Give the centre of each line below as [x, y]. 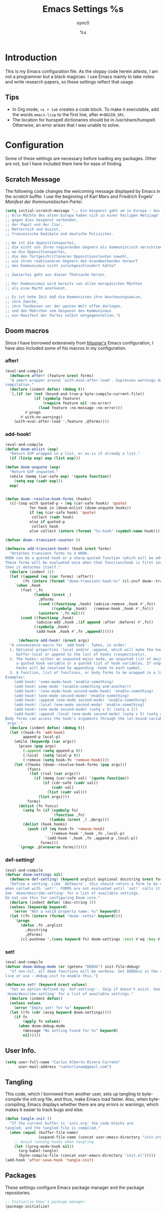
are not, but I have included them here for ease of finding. [64, 164]
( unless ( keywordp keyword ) [39, 907]
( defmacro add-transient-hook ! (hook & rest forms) [58, 549]
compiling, [16, 1104]
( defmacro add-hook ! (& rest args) [54, 641]
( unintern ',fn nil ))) [62, 613]
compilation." [20, 385]
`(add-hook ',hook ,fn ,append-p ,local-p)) [91, 838]
